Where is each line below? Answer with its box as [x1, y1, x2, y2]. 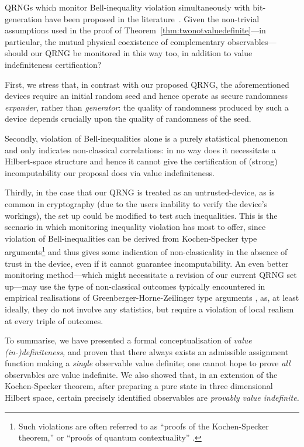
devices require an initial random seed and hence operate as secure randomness [5, 90, 288, 102]
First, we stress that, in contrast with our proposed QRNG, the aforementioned [5, 78, 289, 90]
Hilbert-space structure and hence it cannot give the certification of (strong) [5, 155, 278, 167]
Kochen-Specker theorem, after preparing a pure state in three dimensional [5, 380, 273, 392]
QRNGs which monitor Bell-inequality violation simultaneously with [5, 1, 250, 13]
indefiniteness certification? [5, 58, 102, 70]
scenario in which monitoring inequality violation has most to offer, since [5, 221, 266, 233]
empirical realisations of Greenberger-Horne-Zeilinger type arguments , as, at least [5, 291, 299, 304]
